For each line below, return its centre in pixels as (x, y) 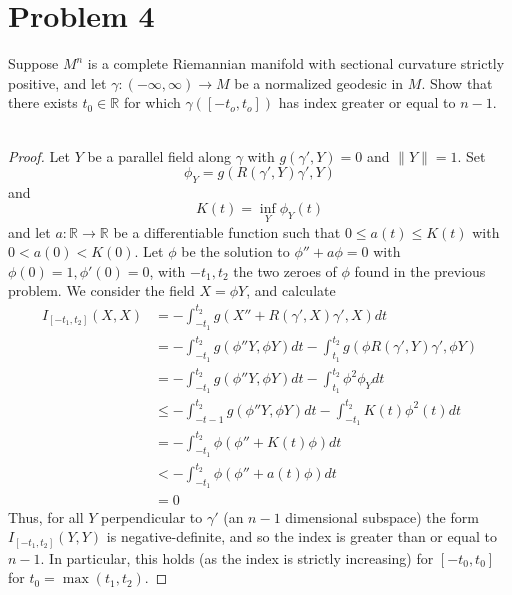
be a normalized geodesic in (319, 82)
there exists (43, 102)
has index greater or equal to (367, 102)
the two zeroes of (285, 270)
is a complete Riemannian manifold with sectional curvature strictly (296, 63)
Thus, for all (46, 516)
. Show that (457, 82)
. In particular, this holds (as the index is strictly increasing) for (237, 557)
